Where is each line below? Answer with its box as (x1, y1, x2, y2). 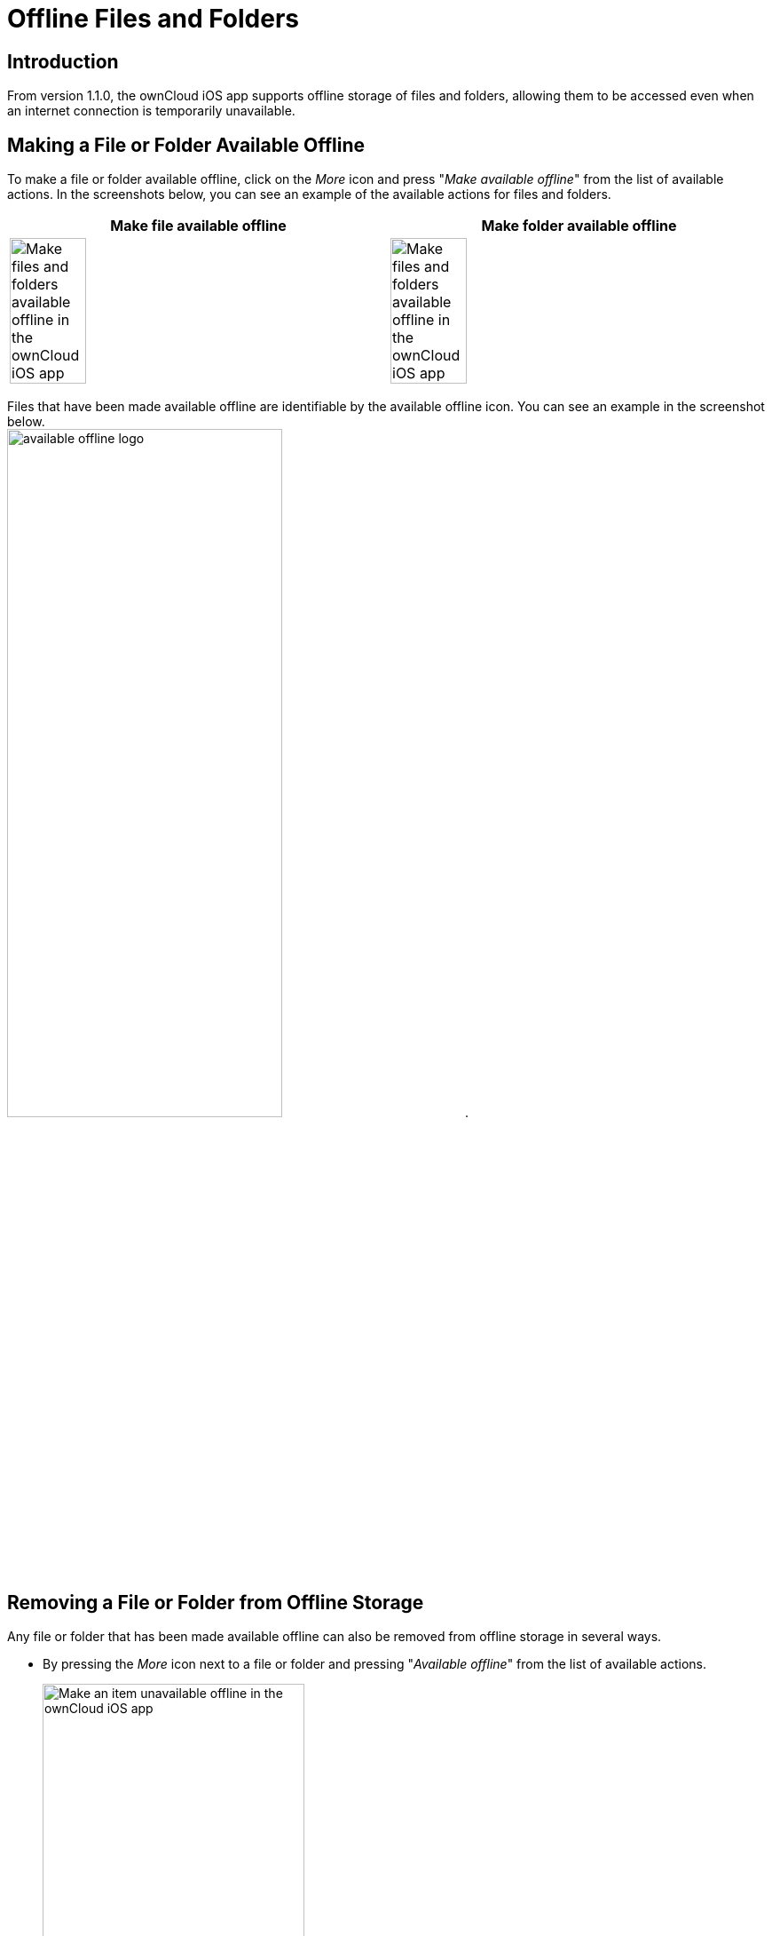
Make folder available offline (481, 217, 677, 235)
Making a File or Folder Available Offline (7, 133, 366, 156)
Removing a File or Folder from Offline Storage (7, 1591, 424, 1614)
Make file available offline (110, 217, 287, 235)
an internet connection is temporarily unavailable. (7, 103, 295, 119)
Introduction (7, 50, 119, 73)
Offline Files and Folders (7, 4, 299, 34)
